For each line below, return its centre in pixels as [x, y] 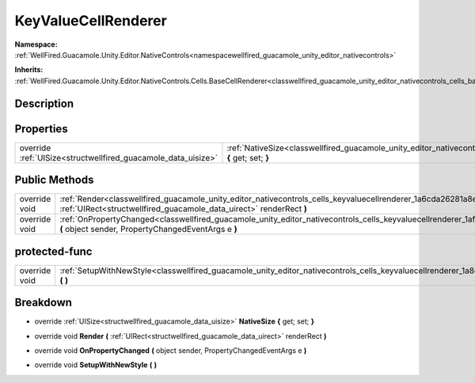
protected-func [53, 251]
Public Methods [54, 180]
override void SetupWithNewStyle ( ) [96, 365]
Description [44, 103]
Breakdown [44, 303]
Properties [41, 129]
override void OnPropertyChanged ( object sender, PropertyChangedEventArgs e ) [171, 350]
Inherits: [29, 70]
